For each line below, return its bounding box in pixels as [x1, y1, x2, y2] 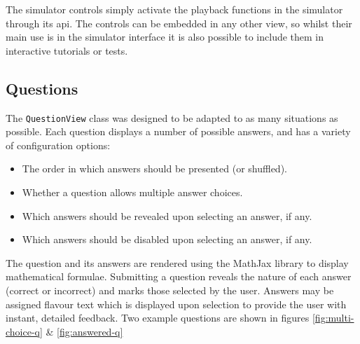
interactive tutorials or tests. [6, 43, 128, 57]
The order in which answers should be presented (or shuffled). [22, 161, 287, 176]
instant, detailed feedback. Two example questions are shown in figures [6, 310, 310, 325]
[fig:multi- [312, 310, 354, 325]
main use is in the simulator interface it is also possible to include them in [6, 29, 324, 44]
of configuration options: [6, 137, 111, 152]
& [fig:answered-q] [46, 324, 123, 338]
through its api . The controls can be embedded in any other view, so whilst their [6, 15, 352, 30]
